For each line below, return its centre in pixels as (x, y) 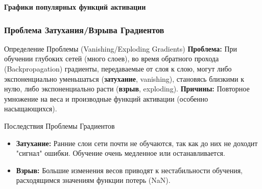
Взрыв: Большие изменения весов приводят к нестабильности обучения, (129, 170)
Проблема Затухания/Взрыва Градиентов (84, 29)
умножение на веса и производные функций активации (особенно (106, 98)
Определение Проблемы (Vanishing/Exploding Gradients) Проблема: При (121, 48)
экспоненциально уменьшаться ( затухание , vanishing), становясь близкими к (124, 78)
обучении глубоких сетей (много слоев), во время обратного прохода (112, 58)
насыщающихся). (31, 109)
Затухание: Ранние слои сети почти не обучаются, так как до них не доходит (137, 143)
